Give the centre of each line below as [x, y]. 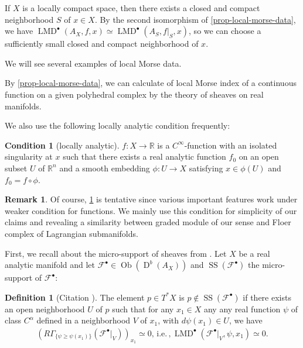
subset [16, 168]
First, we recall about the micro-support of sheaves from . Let [116, 253]
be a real [254, 253]
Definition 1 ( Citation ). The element [75, 297]
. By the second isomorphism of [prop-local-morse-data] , [195, 19]
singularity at [29, 156]
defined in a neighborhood [84, 320]
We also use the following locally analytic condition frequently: [118, 125]
